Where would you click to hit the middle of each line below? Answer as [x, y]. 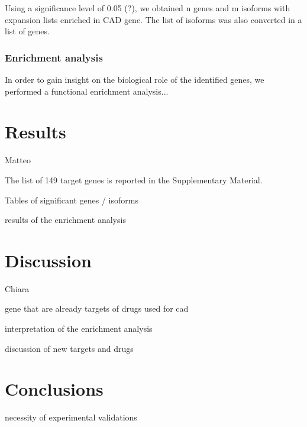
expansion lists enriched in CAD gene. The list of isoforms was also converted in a [153, 19]
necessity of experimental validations [71, 417]
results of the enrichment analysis [65, 220]
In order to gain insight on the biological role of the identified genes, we [135, 79]
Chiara [17, 288]
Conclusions [54, 389]
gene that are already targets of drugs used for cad [97, 308]
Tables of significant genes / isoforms [72, 200]
